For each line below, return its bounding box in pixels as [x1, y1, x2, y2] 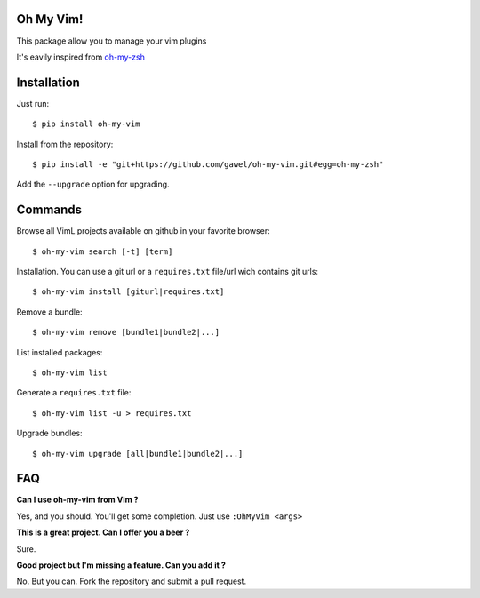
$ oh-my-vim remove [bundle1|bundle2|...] [32, 327, 220, 338]
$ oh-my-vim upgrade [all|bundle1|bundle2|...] [32, 449, 244, 458]
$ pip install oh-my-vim [32, 119, 140, 129]
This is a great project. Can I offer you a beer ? [16, 527, 190, 538]
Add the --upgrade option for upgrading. [16, 179, 170, 190]
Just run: [16, 98, 50, 108]
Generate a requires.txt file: [16, 387, 132, 398]
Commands [16, 203, 83, 218]
